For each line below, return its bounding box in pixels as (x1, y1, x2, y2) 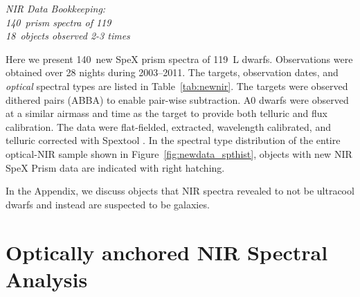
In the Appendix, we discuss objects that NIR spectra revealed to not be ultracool (6, 183, 354, 198)
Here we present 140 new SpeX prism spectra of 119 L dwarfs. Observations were (6, 51, 353, 66)
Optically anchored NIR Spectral (6, 237, 328, 266)
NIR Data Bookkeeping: (6, 1, 106, 15)
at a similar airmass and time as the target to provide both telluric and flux (6, 106, 327, 120)
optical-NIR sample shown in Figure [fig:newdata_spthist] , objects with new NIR (6, 146, 352, 161)
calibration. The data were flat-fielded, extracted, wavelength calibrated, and (6, 119, 331, 134)
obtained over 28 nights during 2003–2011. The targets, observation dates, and (6, 65, 339, 80)
